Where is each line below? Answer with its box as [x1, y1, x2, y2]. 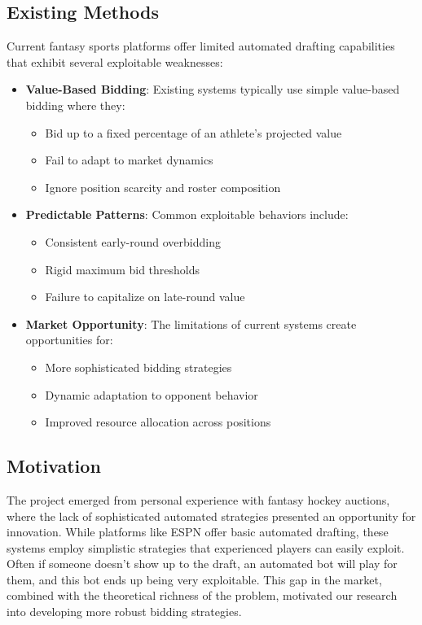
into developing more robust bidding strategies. [7, 603, 242, 620]
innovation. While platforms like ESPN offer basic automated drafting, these [7, 523, 389, 540]
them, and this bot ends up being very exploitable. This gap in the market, [7, 570, 382, 588]
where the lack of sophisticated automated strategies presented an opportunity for [7, 507, 416, 524]
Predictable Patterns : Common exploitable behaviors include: [25, 206, 349, 223]
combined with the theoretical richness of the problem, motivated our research [7, 587, 398, 604]
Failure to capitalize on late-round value [45, 288, 245, 305]
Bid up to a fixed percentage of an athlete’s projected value [45, 124, 342, 141]
